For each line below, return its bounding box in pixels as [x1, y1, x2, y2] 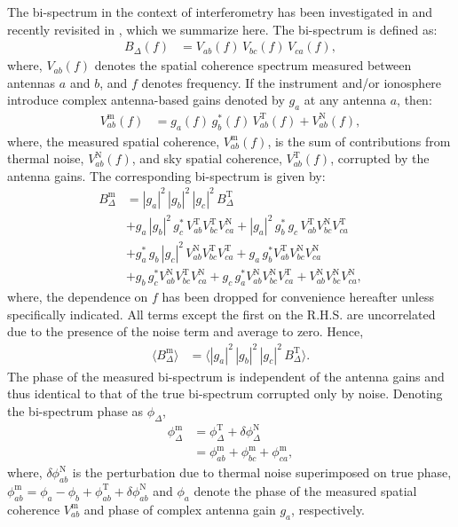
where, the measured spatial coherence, [7, 131, 220, 150]
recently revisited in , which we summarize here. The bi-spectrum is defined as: [7, 20, 438, 38]
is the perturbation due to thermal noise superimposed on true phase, [72, 463, 452, 482]
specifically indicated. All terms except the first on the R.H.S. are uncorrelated [7, 304, 436, 323]
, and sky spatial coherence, [131, 149, 282, 168]
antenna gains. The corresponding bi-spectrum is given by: [7, 166, 326, 185]
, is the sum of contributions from [267, 131, 451, 150]
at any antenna [304, 90, 387, 109]
